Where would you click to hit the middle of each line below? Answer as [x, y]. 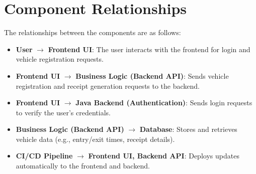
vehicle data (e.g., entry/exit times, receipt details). [95, 139]
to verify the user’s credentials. [63, 112]
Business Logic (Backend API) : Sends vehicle [152, 75]
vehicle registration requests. [60, 59]
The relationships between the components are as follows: [93, 32]
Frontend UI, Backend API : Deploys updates [164, 156]
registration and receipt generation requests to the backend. [108, 85]
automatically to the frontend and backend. [83, 166]
